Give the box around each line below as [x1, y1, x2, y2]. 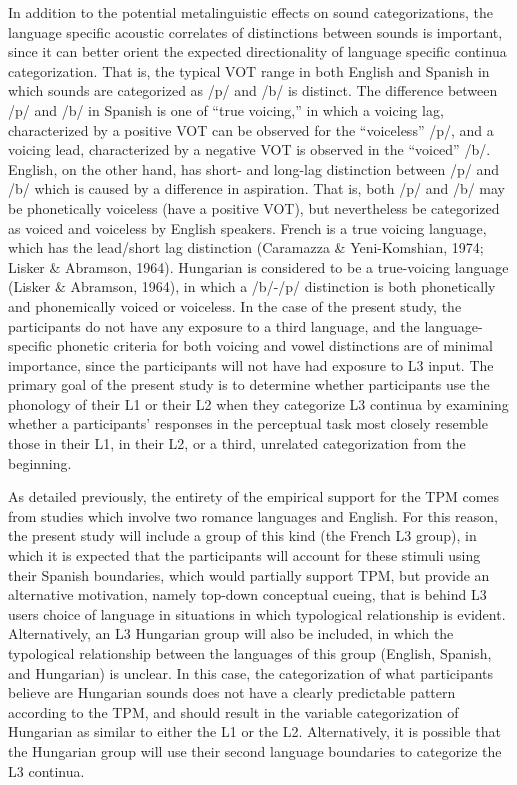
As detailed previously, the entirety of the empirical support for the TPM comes [8, 486, 500, 507]
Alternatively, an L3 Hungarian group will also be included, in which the [8, 623, 454, 644]
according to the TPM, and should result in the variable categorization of [8, 701, 459, 722]
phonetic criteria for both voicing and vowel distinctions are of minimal [56, 335, 493, 356]
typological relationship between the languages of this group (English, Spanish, [8, 643, 492, 663]
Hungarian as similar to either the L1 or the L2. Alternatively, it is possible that [8, 721, 501, 742]
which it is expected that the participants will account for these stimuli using [8, 545, 481, 566]
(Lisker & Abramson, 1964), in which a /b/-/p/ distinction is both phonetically [8, 276, 496, 297]
